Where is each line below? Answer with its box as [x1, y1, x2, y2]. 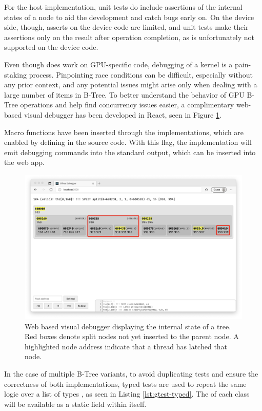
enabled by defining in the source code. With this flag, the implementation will [4, 137, 252, 147]
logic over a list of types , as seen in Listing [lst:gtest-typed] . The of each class [4, 388, 250, 399]
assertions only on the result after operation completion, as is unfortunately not [4, 31, 254, 42]
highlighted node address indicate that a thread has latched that [25, 341, 228, 351]
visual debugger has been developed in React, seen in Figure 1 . [24, 109, 221, 120]
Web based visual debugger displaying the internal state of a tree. [25, 321, 231, 331]
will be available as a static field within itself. [4, 398, 147, 409]
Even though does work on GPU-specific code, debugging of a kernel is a [4, 59, 233, 69]
